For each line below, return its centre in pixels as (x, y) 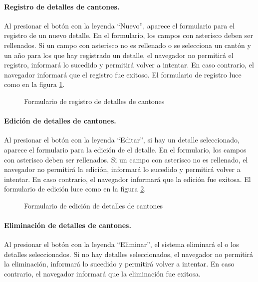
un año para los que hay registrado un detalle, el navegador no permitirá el (119, 55)
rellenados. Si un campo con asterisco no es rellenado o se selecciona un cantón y (128, 45)
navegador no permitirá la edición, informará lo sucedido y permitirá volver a (122, 169)
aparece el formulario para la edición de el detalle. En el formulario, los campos (125, 149)
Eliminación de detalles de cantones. (68, 225)
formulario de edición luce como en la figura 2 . (75, 189)
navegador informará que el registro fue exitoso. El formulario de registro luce (123, 74)
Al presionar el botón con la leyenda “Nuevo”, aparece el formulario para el (119, 25)
